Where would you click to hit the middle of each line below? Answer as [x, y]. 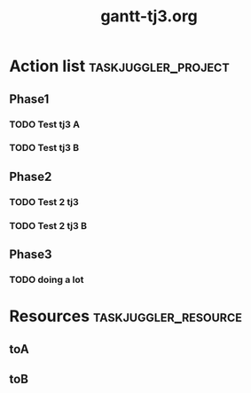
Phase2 [31, 176]
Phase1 [29, 99]
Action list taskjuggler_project [119, 66]
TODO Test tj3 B [44, 148]
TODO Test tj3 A [44, 124]
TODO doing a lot [47, 279]
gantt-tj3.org [149, 16]
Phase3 [31, 255]
